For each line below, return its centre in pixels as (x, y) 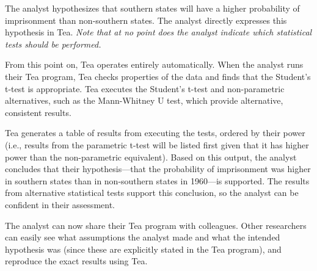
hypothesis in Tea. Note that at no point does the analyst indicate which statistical (158, 32)
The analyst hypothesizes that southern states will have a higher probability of (152, 8)
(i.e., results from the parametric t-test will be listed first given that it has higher (157, 144)
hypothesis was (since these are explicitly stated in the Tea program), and (143, 249)
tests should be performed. (53, 44)
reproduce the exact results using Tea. (76, 261)
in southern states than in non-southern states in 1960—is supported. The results (157, 180)
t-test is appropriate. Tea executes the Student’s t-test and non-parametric (145, 88)
